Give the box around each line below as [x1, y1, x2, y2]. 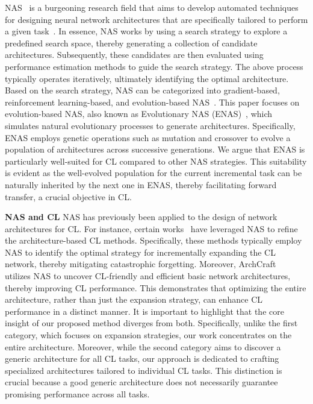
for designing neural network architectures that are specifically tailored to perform [5, 13, 308, 25]
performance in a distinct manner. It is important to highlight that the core [5, 305, 284, 317]
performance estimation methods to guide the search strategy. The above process [5, 60, 303, 72]
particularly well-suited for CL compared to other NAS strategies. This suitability [5, 154, 307, 167]
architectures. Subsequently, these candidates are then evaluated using [5, 48, 264, 61]
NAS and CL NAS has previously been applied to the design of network [5, 210, 277, 223]
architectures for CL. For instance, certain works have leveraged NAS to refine [5, 222, 298, 235]
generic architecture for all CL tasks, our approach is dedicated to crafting [5, 352, 279, 365]
